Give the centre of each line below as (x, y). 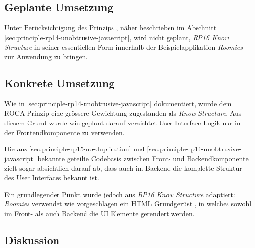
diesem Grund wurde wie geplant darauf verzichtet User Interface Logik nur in (123, 122)
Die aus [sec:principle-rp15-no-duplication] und (75, 149)
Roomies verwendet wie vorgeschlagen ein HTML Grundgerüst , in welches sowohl (128, 204)
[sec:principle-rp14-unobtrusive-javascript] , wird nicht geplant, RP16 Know (117, 37)
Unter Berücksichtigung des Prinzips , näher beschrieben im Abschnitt (111, 28)
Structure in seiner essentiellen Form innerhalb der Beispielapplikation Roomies (124, 47)
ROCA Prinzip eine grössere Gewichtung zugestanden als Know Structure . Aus (123, 113)
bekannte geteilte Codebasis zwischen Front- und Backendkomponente (143, 158)
